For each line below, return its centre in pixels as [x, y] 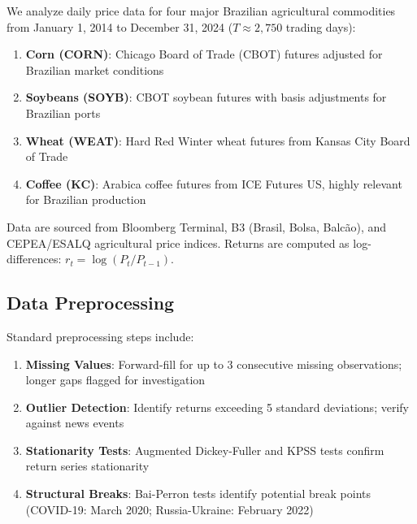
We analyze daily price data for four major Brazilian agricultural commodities [201, 11]
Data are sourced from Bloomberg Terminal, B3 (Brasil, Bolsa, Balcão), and [197, 226]
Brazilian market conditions [95, 69]
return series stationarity [87, 466]
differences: [34, 259]
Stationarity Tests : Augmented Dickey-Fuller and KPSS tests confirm [205, 450]
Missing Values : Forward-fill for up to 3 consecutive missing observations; [214, 364]
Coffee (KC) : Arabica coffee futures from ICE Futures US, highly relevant [214, 183]
